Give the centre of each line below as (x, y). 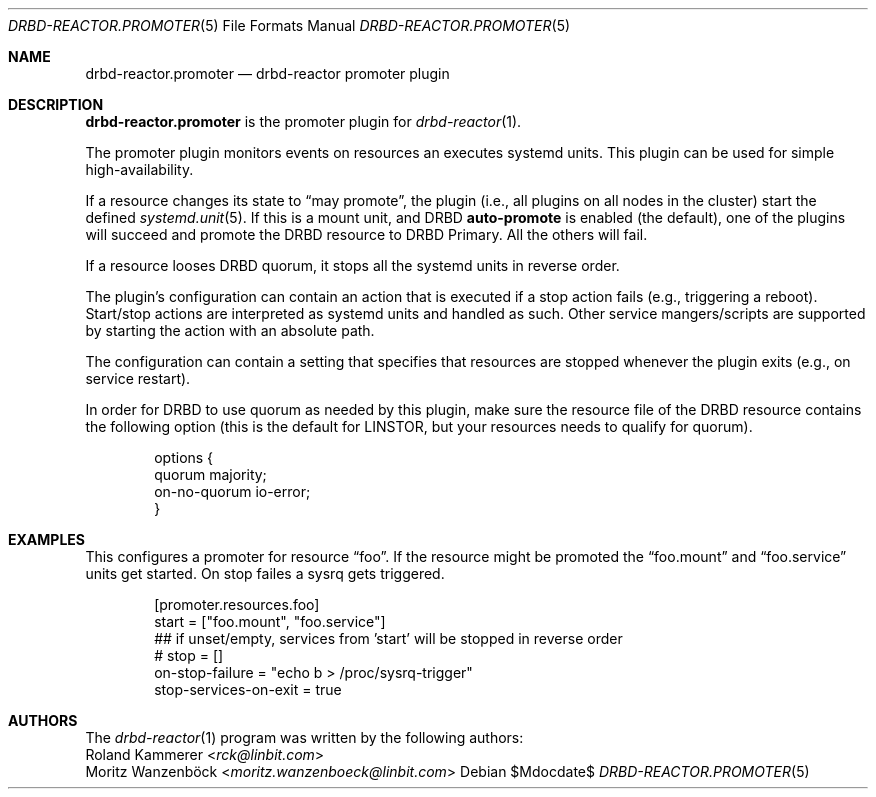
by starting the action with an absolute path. (230, 330)
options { (184, 457)
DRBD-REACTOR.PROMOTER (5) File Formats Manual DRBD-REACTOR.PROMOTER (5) (289, 25)
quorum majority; (210, 474)
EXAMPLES (46, 539)
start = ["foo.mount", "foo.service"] (270, 621)
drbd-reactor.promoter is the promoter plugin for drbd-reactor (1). (303, 121)
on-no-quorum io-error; (232, 491)
